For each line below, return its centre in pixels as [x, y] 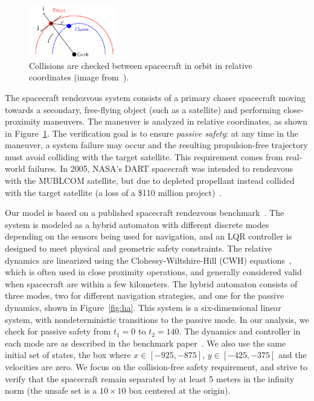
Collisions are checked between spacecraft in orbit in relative [141, 65]
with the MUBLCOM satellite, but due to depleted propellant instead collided [150, 181]
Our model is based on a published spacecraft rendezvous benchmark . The [145, 213]
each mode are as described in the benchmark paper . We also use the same [146, 343]
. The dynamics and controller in [240, 331]
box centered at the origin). [180, 390]
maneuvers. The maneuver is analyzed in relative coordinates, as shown [175, 121]
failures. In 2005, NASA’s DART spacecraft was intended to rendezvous [161, 168]
